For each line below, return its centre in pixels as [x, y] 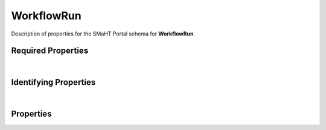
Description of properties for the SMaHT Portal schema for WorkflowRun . [103, 34]
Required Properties [50, 51]
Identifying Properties [53, 82]
